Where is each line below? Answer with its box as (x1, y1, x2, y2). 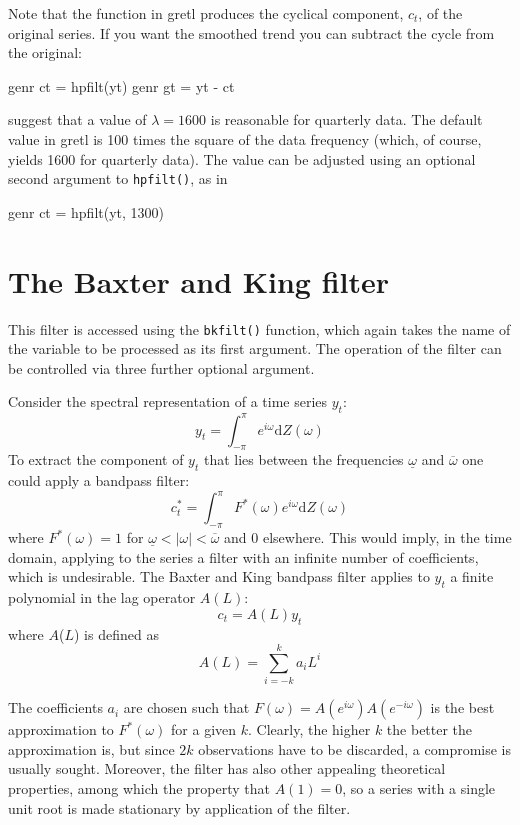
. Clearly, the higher (248, 719, 371, 740)
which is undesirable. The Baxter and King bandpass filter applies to (8, 566, 430, 587)
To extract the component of (8, 449, 184, 470)
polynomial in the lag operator (8, 587, 196, 608)
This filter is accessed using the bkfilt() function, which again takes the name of (8, 318, 511, 339)
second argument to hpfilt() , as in (8, 168, 228, 189)
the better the (386, 719, 473, 740)
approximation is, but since (8, 738, 175, 759)
